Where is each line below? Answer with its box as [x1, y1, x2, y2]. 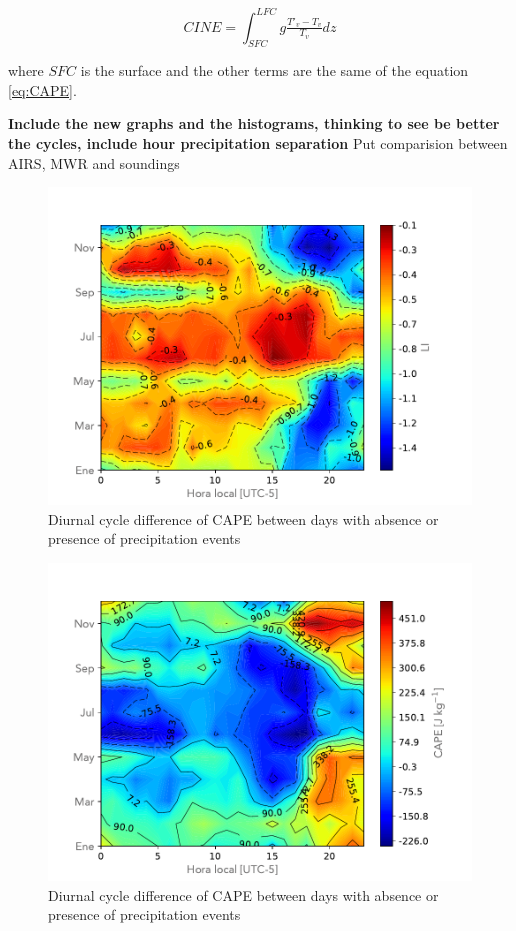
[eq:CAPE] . [8, 79, 77, 100]
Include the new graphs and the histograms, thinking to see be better [8, 113, 500, 134]
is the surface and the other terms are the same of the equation [80, 60, 469, 81]
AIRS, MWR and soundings [8, 152, 180, 173]
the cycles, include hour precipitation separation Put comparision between [8, 133, 508, 154]
